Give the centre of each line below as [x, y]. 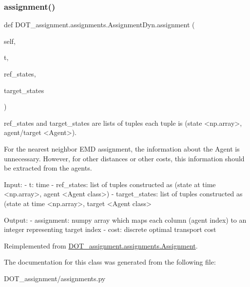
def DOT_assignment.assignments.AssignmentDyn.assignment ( [99, 25]
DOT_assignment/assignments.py [55, 278]
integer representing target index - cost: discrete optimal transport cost [110, 229]
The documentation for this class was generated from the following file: [110, 262]
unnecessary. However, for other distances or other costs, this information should [124, 158]
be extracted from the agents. [48, 168]
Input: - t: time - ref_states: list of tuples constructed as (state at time [110, 184]
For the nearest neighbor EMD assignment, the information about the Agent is [122, 148]
